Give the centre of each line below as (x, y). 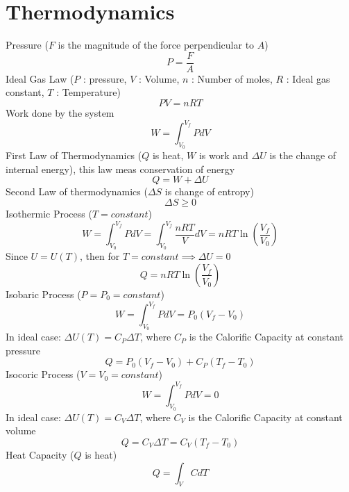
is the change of (303, 155)
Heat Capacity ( (40, 454)
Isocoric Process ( (43, 374)
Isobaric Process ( (43, 294)
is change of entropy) (209, 191)
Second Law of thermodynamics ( (77, 191)
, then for (100, 256)
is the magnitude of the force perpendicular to (156, 45)
